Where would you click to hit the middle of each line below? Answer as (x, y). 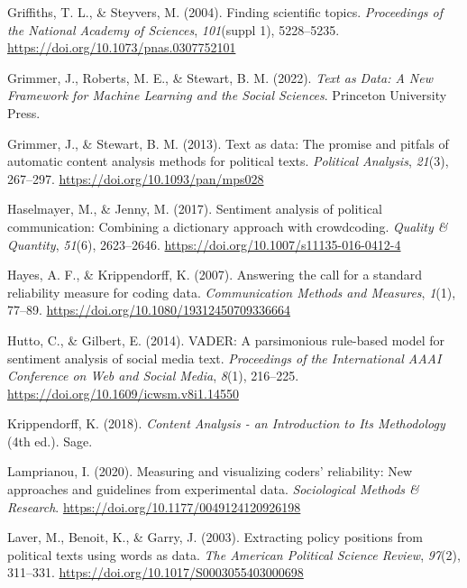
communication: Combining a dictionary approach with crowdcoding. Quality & (228, 226)
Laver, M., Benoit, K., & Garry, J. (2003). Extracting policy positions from (215, 537)
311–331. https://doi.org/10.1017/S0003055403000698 (156, 572)
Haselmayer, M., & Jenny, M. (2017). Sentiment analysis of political (195, 209)
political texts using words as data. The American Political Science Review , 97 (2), (234, 554)
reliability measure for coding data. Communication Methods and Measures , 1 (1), (232, 292)
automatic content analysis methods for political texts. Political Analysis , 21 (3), (228, 161)
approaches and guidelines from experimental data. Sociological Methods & (213, 489)
